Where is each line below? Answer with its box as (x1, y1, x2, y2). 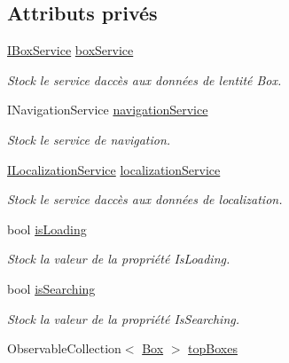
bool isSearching (7, 279, 96, 297)
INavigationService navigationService (7, 100, 208, 119)
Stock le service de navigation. (7, 130, 171, 148)
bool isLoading (7, 219, 87, 238)
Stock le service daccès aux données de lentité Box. (7, 70, 282, 89)
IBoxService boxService (7, 41, 134, 59)
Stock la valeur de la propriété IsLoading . (7, 249, 230, 268)
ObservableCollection (7, 339, 121, 358)
